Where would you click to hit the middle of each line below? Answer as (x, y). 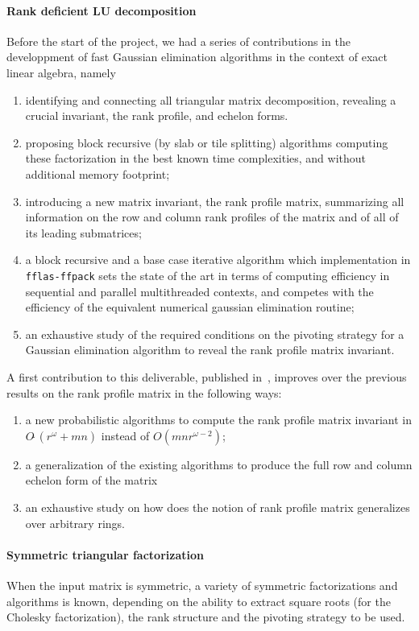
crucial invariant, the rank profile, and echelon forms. (157, 115)
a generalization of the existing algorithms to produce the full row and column (219, 464)
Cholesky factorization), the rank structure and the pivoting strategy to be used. (206, 617)
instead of (125, 435)
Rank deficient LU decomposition (102, 10)
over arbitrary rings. (75, 523)
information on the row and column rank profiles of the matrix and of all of (212, 217)
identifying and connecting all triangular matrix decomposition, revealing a (211, 99)
